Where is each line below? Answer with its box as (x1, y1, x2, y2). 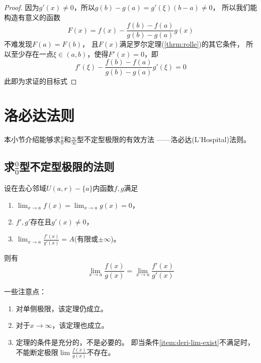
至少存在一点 (11, 48, 53, 59)
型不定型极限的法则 (19, 159, 115, 174)
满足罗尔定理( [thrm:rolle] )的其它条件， (119, 39, 244, 49)
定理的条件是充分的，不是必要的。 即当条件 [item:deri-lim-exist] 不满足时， (16, 337, 254, 347)
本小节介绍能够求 (4, 134, 60, 145)
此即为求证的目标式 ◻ (4, 75, 77, 86)
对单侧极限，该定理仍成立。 (16, 303, 108, 313)
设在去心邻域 (4, 183, 46, 193)
